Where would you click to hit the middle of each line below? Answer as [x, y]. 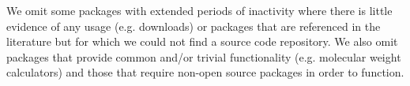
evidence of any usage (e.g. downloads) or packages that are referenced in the [194, 26]
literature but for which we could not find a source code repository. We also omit [202, 41]
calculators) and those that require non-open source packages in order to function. [205, 72]
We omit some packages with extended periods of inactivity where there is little [199, 10]
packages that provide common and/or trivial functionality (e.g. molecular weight [204, 56]
